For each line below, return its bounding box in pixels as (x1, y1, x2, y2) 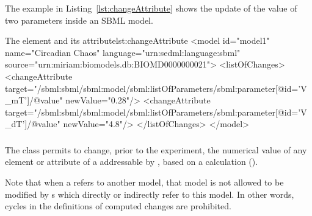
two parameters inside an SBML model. (5, 13, 153, 26)
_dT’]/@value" (5, 117, 60, 130)
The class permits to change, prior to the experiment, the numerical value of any (5, 143, 307, 156)
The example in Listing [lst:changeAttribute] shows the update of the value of (5, 2, 297, 14)
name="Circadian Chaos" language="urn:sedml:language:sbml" (5, 46, 241, 58)
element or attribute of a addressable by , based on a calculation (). (5, 155, 258, 168)
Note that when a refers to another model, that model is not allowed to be (5, 176, 284, 189)
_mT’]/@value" (5, 94, 63, 106)
